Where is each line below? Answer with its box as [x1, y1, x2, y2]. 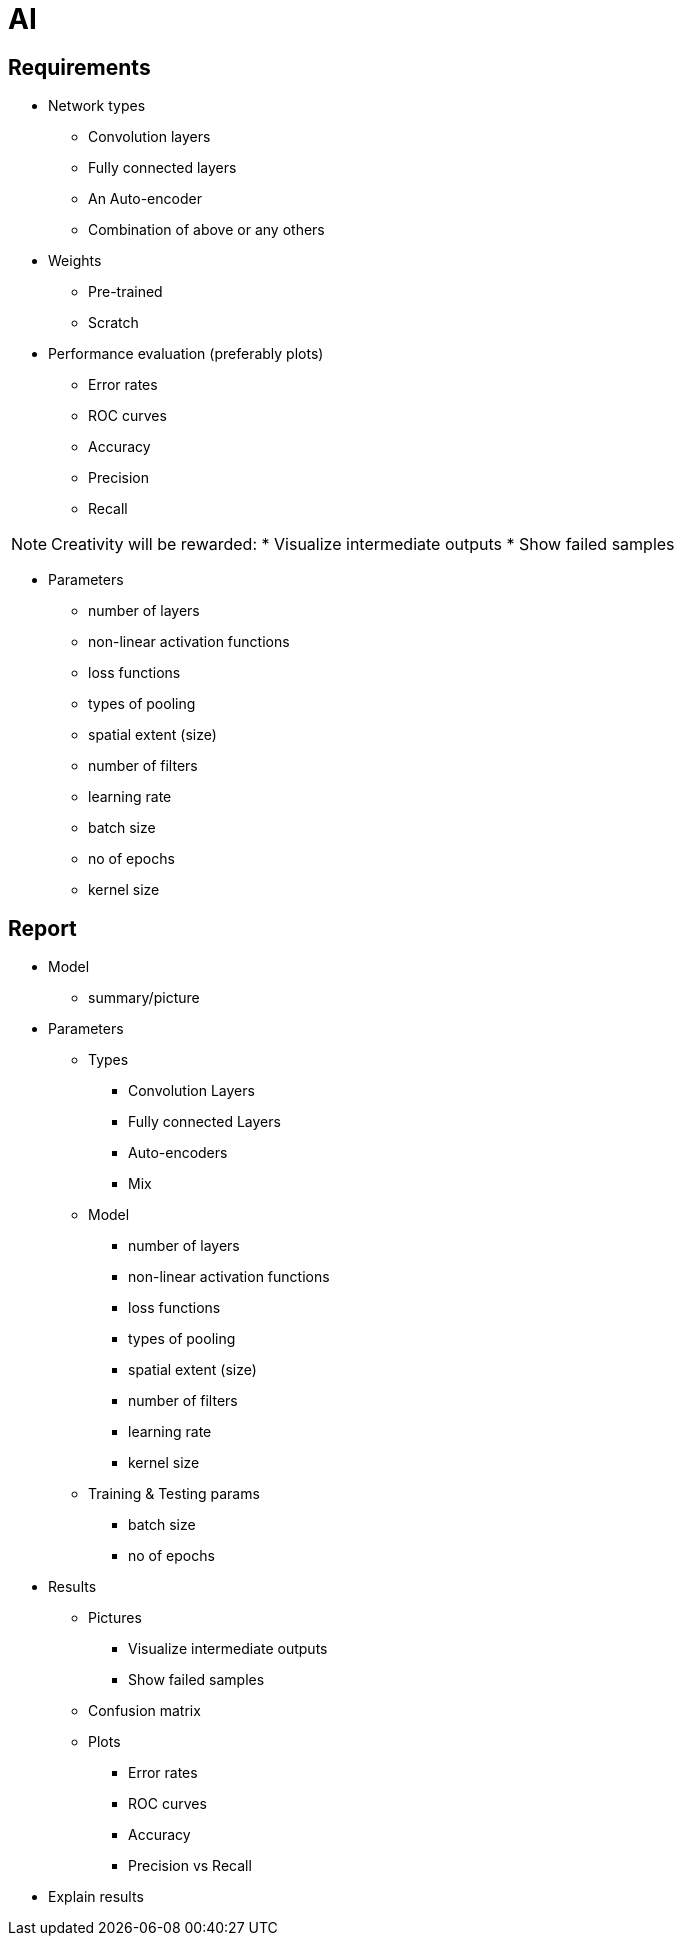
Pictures [88, 1609, 142, 1627]
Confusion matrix [88, 1702, 201, 1720]
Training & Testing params [88, 1485, 260, 1503]
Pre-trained [88, 283, 163, 301]
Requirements [8, 54, 151, 80]
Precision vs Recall [128, 1857, 252, 1875]
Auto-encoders [128, 1144, 228, 1162]
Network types [48, 97, 146, 115]
